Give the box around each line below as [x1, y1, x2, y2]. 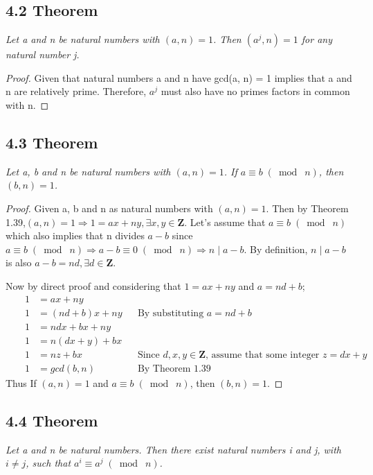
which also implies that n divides [6, 228, 145, 243]
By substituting [137, 308, 204, 318]
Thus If [6, 375, 37, 390]
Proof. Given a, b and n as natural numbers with [6, 200, 213, 215]
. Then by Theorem [266, 200, 349, 215]
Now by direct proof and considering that [6, 278, 181, 293]
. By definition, [244, 241, 308, 256]
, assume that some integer [206, 349, 320, 360]
